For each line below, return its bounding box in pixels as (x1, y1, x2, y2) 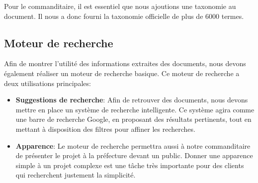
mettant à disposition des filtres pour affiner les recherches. (15, 123, 195, 134)
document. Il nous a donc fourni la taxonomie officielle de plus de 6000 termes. (4, 10, 244, 21)
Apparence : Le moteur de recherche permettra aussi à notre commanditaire (15, 140, 251, 151)
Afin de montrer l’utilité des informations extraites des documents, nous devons (4, 58, 246, 69)
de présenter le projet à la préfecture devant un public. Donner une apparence (15, 150, 253, 161)
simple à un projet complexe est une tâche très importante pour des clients (15, 160, 244, 170)
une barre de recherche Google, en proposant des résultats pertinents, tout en (15, 114, 252, 124)
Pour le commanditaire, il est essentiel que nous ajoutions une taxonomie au (4, 1, 236, 11)
